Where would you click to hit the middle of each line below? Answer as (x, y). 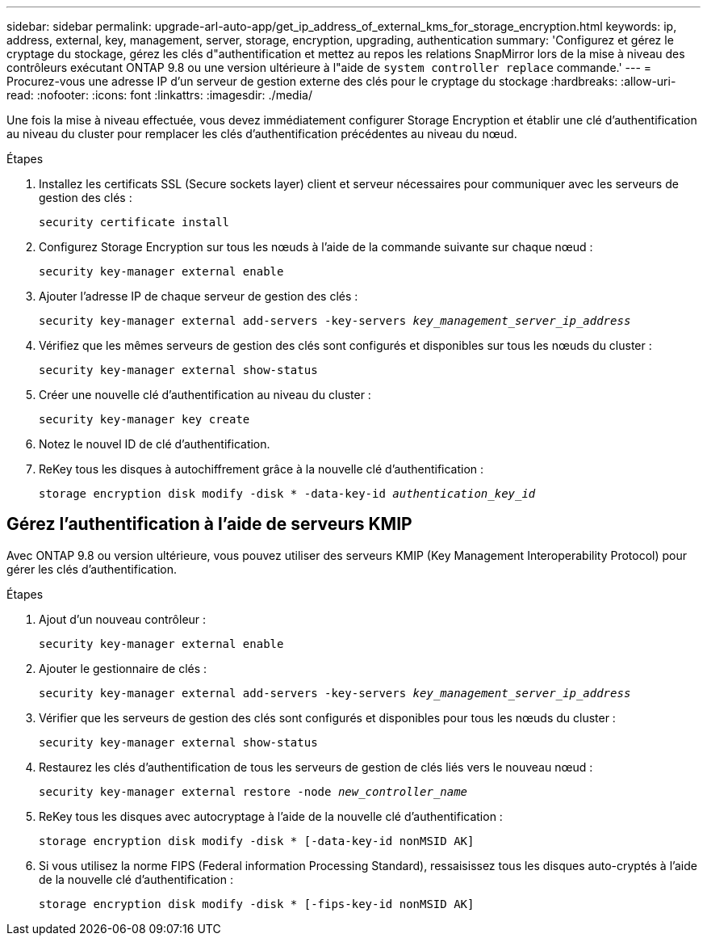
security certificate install (134, 222)
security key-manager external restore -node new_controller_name (253, 791)
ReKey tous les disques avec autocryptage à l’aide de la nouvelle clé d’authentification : (271, 816)
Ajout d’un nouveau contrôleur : (123, 619)
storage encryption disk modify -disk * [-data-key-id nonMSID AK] (257, 841)
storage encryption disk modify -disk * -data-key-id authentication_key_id (287, 494)
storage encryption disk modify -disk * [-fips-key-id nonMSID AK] (257, 904)
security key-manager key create (144, 419)
